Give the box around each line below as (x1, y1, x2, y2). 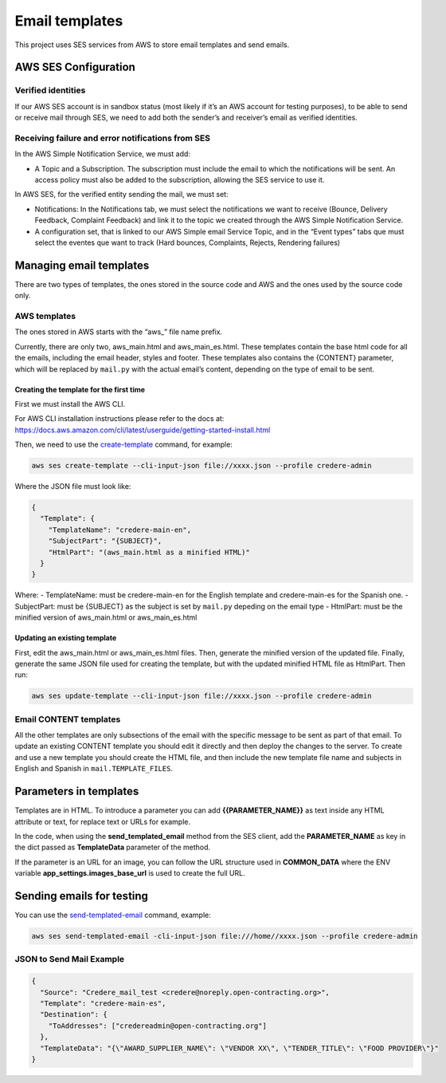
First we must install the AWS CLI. (14, 399, 126, 408)
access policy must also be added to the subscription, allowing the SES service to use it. (34, 175, 325, 185)
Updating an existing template (14, 633, 117, 643)
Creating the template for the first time (14, 384, 146, 394)
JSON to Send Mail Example (14, 954, 125, 965)
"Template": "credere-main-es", (40, 998, 166, 1008)
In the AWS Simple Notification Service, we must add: (14, 149, 191, 159)
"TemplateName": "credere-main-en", (48, 525, 191, 534)
